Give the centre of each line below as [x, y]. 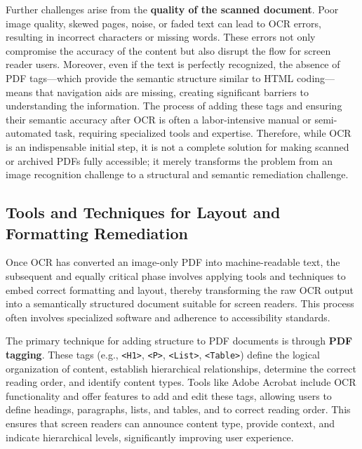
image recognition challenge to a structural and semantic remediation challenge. [177, 174]
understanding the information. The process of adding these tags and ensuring [174, 106]
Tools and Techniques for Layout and [143, 212]
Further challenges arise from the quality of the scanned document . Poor [172, 9]
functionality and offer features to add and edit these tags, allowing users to [169, 395]
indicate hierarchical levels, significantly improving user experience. [150, 437]
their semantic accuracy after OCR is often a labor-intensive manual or [159, 119]
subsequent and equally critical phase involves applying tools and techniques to [176, 275]
